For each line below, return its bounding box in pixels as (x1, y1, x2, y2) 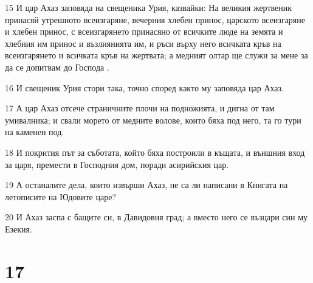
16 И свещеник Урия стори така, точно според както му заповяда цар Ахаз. (5, 81, 284, 94)
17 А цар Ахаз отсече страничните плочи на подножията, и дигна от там (5, 102, 275, 114)
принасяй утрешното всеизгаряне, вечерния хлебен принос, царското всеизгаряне (5, 13, 305, 26)
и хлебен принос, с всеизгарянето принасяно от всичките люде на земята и (5, 25, 283, 38)
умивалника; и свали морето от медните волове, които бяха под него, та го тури (5, 113, 301, 126)
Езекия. (5, 222, 32, 235)
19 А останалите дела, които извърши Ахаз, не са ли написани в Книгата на (5, 178, 288, 191)
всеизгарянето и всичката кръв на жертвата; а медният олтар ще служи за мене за (5, 49, 308, 61)
